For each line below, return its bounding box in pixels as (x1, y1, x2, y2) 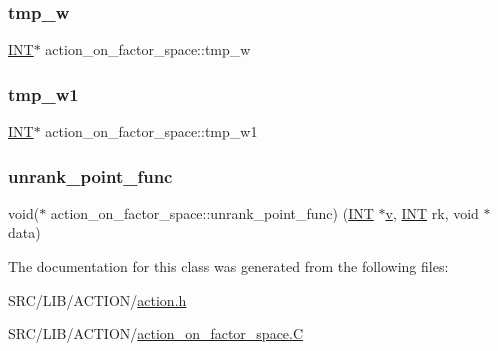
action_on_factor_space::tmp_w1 (45, 121, 258, 142)
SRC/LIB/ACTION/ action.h (8, 289, 187, 310)
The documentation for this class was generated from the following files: (8, 256, 449, 277)
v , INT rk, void (385, 202, 479, 223)
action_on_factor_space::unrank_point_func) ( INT (50, 202, 374, 223)
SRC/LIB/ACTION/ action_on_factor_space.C (8, 323, 304, 344)
